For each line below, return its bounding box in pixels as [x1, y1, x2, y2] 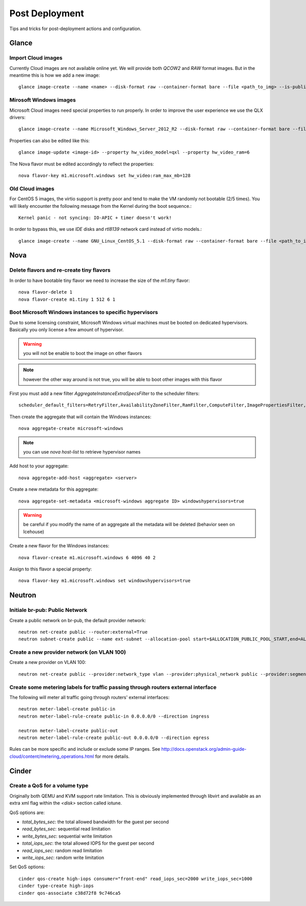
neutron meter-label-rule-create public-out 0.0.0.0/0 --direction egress [18, 734, 210, 741]
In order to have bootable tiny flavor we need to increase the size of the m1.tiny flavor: [9, 277, 190, 283]
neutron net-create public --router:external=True [18, 629, 148, 635]
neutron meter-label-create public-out [18, 728, 118, 733]
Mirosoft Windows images [9, 97, 76, 104]
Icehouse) [23, 529, 44, 535]
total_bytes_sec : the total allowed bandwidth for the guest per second [22, 819, 169, 825]
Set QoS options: [9, 864, 45, 870]
